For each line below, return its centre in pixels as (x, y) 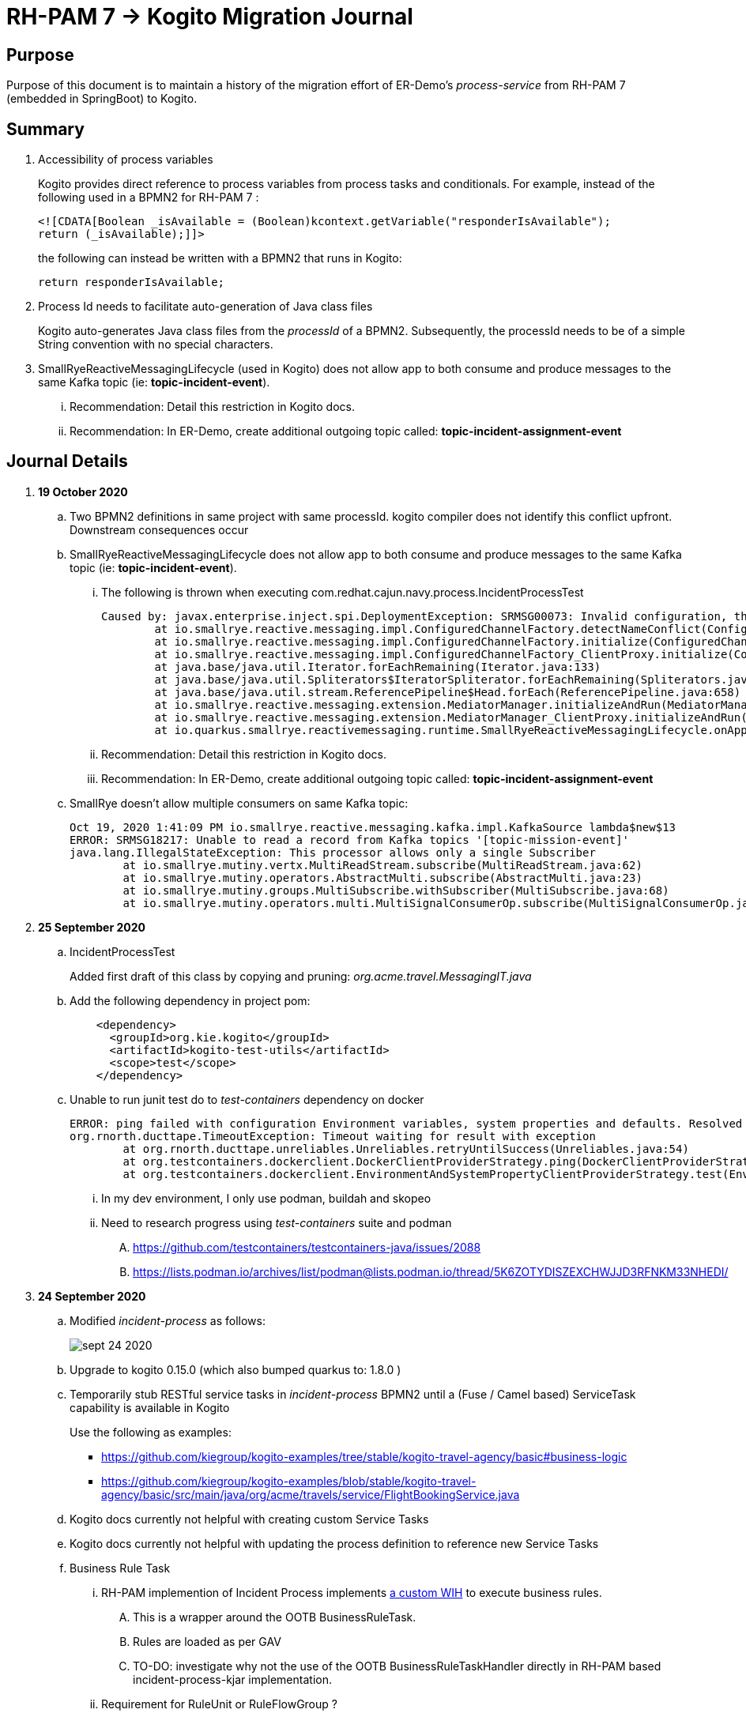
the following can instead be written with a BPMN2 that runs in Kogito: (220, 258)
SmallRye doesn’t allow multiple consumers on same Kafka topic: (239, 803)
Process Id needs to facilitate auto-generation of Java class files (205, 307)
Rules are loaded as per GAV (207, 1641)
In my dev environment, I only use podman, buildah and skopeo (266, 1198)
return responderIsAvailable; (132, 282)
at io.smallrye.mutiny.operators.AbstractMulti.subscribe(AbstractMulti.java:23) (382, 877)
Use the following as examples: (151, 1432)
